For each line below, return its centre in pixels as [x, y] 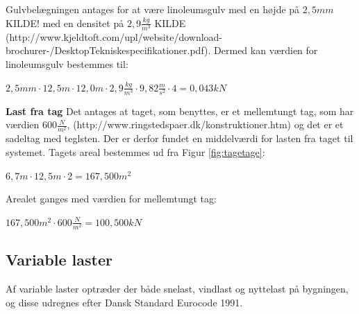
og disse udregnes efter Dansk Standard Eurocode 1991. [124, 302]
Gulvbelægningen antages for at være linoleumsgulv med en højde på [153, 9]
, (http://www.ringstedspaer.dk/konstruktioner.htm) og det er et [205, 124]
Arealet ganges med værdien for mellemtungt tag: [111, 199]
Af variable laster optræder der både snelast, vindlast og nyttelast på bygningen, [177, 289]
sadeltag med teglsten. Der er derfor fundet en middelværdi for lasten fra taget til [179, 138]
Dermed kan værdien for [266, 50]
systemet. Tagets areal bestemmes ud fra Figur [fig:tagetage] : [135, 151]
